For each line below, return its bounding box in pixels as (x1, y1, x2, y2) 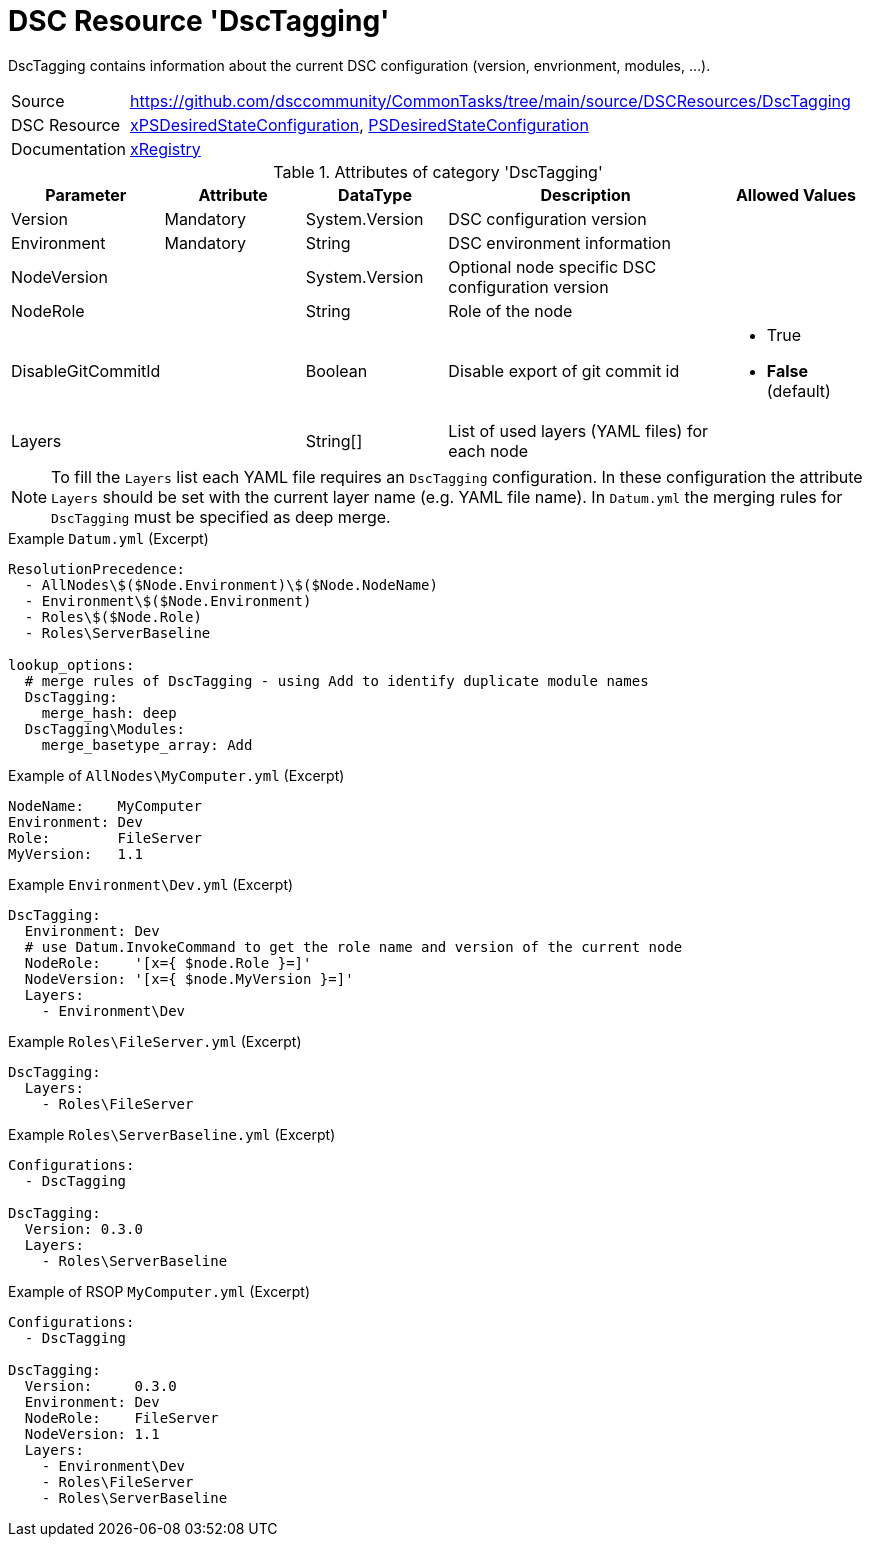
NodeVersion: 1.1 (24, 1425, 160, 1442)
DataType (338, 184, 412, 205)
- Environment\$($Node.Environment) (24, 592, 312, 609)
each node (448, 440, 529, 461)
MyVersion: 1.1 (8, 845, 143, 862)
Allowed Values (735, 184, 856, 205)
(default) (766, 380, 831, 401)
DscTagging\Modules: (24, 720, 186, 737)
